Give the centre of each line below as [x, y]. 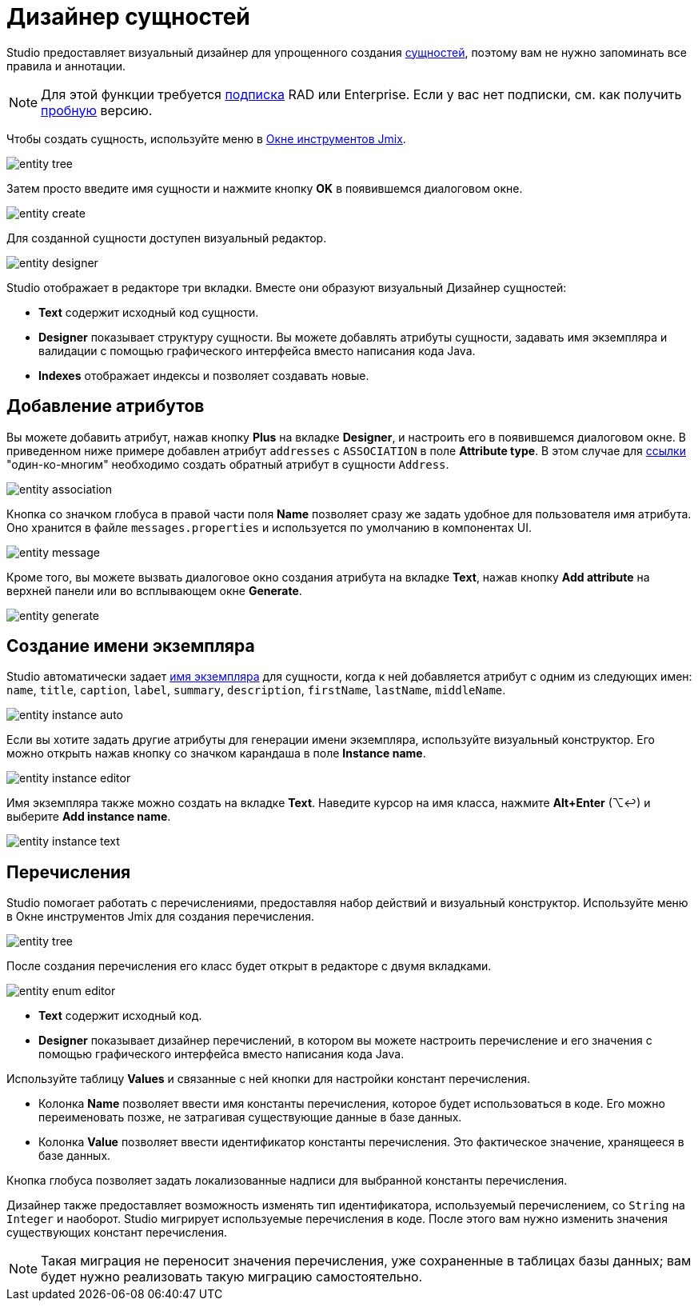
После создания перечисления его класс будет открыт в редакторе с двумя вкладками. [249, 966]
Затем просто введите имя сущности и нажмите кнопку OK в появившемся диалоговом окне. [265, 188]
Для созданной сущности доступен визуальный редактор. [167, 238]
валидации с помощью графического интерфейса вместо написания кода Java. [257, 350]
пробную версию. [97, 110]
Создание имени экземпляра [131, 646]
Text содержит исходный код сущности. [149, 312]
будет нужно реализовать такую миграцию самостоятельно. [232, 1277]
